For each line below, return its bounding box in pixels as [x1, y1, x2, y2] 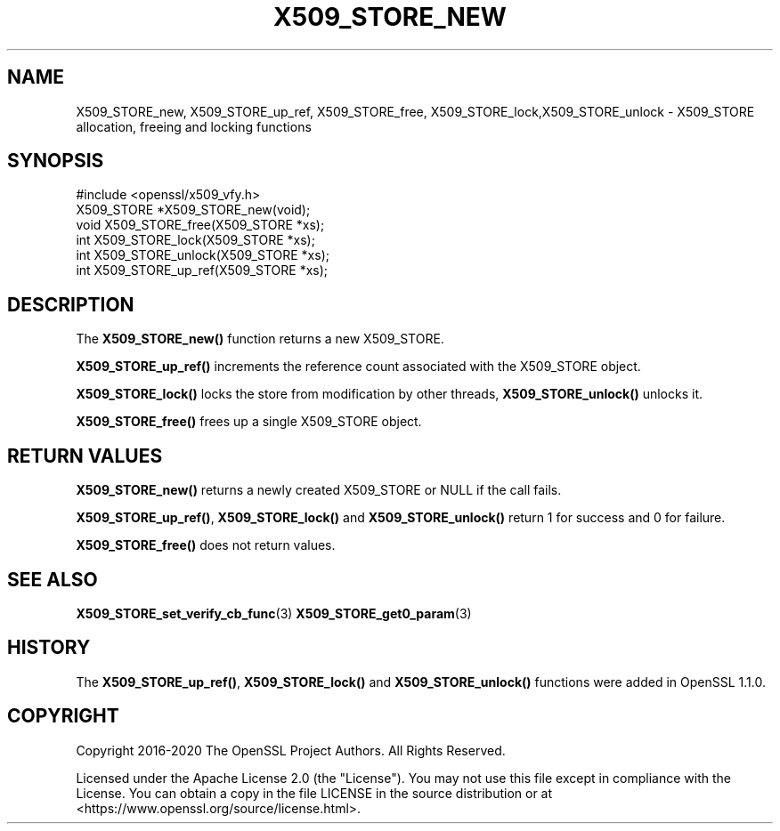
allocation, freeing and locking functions [76, 118, 312, 134]
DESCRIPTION [7, 293, 134, 316]
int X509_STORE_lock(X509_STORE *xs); [76, 232, 315, 248]
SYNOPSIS [7, 149, 104, 173]
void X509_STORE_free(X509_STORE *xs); [76, 217, 325, 233]
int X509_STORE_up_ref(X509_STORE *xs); [76, 262, 329, 278]
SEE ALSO [7, 568, 98, 591]
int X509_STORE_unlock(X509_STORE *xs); [76, 247, 329, 263]
